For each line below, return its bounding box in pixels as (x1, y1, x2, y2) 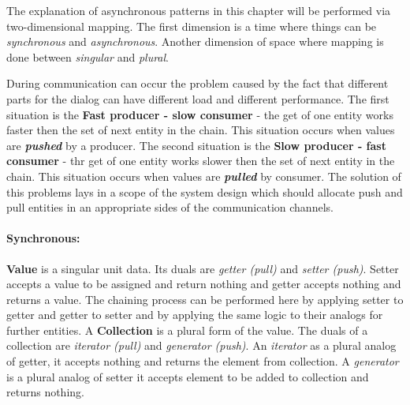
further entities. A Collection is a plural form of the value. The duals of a (6, 321, 368, 338)
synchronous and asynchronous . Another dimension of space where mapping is (6, 33, 384, 50)
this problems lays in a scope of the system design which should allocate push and (6, 183, 403, 200)
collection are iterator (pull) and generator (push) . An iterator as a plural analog (6, 337, 397, 354)
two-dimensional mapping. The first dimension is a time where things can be (6, 17, 377, 34)
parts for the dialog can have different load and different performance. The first (6, 90, 389, 107)
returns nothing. (6, 384, 84, 400)
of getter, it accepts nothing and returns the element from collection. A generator (6, 353, 399, 369)
